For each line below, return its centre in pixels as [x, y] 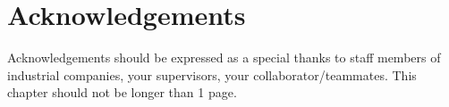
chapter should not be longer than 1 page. [122, 92]
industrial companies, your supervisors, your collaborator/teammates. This [212, 74]
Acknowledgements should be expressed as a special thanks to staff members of [224, 58]
